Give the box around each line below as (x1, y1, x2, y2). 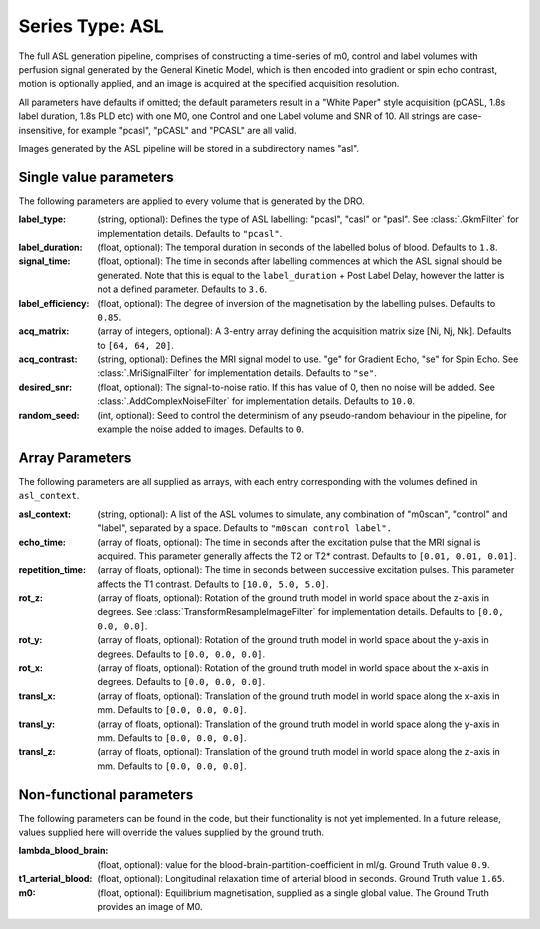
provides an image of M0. (97, 901, 203, 913)
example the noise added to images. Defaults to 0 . (97, 423, 305, 435)
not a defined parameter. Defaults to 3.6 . (97, 283, 268, 295)
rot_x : (18, 662, 44, 674)
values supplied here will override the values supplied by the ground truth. (18, 826, 325, 839)
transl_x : (18, 690, 56, 702)
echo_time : (18, 536, 67, 548)
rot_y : (18, 634, 43, 646)
